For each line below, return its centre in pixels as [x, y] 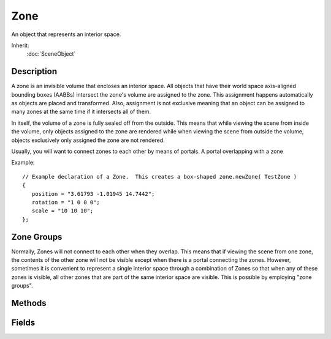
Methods [29, 303]
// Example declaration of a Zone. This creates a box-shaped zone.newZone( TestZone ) [160, 177]
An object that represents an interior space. [66, 34]
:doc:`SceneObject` [51, 54]
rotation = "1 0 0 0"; [66, 202]
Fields [23, 322]
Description [34, 71]
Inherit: [20, 45]
